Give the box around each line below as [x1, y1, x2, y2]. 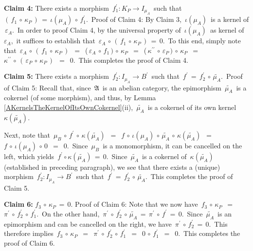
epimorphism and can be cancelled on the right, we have [4, 218, 172, 229]
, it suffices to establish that [11, 36, 95, 46]
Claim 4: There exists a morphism [4, 3, 109, 13]
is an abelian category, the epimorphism [102, 82, 221, 92]
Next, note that [4, 129, 50, 140]
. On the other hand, [36, 208, 100, 218]
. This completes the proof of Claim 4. [73, 54, 188, 65]
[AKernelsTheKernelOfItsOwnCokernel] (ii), [4, 102, 133, 112]
